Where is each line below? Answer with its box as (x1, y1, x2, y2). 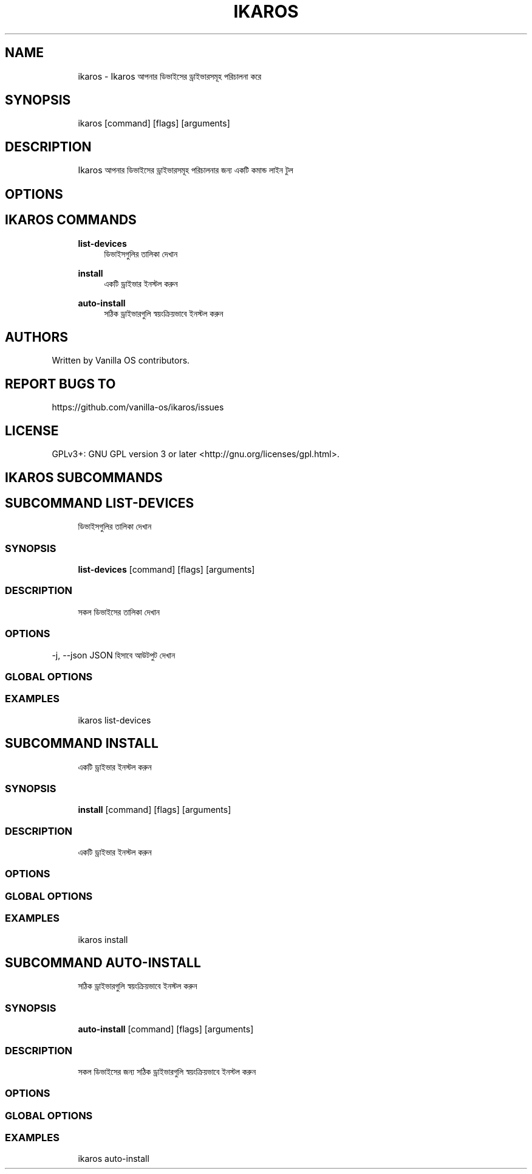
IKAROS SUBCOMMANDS (5, 469, 163, 485)
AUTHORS (5, 329, 69, 345)
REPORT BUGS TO (5, 376, 116, 392)
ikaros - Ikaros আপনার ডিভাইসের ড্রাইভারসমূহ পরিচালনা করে (78, 71, 262, 81)
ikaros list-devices (78, 714, 151, 725)
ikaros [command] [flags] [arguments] (78, 118, 230, 129)
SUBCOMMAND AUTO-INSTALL (5, 955, 201, 970)
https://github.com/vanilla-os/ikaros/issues (52, 402, 224, 413)
